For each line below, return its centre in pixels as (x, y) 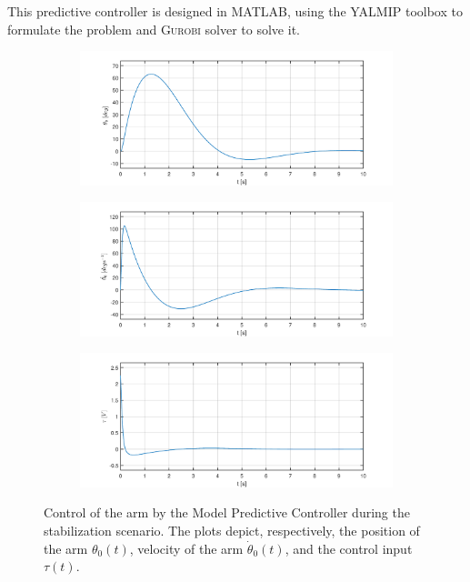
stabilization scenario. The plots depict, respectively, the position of (232, 530)
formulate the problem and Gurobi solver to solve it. (154, 29)
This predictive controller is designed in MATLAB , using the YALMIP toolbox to (235, 11)
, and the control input (349, 548)
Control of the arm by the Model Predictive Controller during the (227, 512)
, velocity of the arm (186, 548)
